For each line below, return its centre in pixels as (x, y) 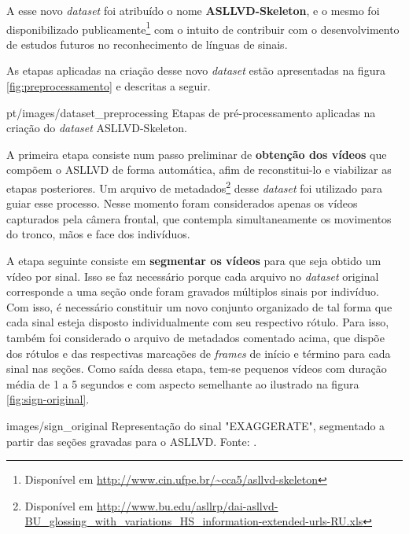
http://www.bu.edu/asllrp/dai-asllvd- (188, 505)
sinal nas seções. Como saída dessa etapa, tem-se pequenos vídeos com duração (197, 368)
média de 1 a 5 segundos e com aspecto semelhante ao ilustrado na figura (183, 383)
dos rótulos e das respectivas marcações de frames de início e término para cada (199, 353)
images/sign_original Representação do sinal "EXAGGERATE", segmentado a (196, 425)
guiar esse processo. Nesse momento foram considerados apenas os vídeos (182, 203)
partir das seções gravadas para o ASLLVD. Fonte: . (132, 441)
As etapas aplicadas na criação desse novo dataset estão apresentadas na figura (196, 70)
